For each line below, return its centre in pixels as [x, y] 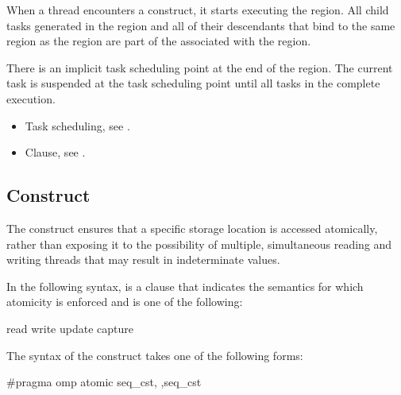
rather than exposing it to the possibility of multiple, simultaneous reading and [199, 244]
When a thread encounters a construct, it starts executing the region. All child [198, 10]
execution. [31, 98]
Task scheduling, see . [77, 125]
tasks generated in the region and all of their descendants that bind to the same [201, 25]
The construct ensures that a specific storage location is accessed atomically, [192, 228]
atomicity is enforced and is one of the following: [125, 302]
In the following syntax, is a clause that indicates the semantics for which [185, 286]
